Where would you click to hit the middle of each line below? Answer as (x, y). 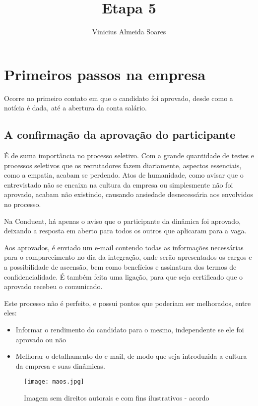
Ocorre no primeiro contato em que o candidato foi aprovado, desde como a (119, 98)
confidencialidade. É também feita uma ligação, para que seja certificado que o (124, 276)
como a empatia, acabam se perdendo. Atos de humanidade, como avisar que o (124, 175)
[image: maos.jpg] (54, 382)
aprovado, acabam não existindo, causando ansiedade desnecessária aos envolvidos (129, 194)
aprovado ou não (41, 339)
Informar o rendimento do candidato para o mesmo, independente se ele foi (130, 329)
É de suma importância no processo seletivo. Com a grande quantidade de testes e (129, 155)
